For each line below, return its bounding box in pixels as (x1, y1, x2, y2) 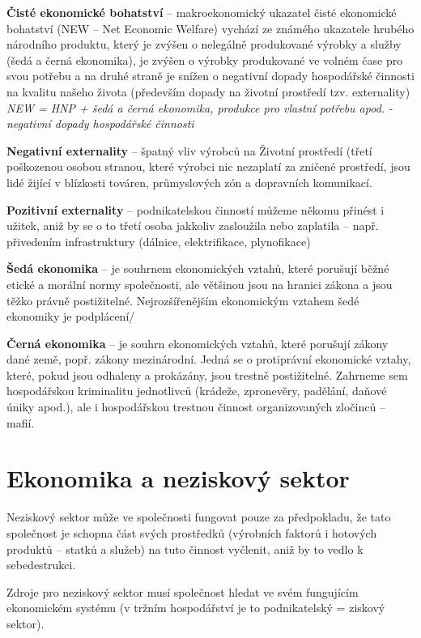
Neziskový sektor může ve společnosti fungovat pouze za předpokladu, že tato (6, 508, 391, 525)
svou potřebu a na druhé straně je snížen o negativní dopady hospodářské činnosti (6, 67, 415, 84)
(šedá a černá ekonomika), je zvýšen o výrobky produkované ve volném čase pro (6, 51, 403, 68)
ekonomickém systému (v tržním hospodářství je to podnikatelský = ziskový (6, 599, 385, 616)
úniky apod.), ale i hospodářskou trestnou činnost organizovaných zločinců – (6, 398, 385, 415)
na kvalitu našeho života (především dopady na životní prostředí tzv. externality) (6, 83, 410, 100)
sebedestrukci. (6, 556, 76, 573)
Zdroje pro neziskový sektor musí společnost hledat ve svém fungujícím (6, 583, 359, 600)
